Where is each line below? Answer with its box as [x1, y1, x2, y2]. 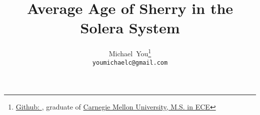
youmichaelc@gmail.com [92, 59, 168, 66]
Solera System [80, 17, 180, 38]
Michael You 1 [108, 47, 151, 58]
